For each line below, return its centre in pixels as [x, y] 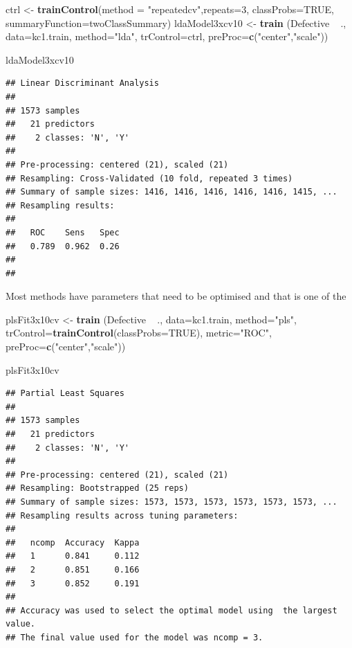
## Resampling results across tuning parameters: [122, 515]
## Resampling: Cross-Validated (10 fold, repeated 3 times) [149, 178]
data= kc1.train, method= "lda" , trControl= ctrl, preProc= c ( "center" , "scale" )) [167, 36]
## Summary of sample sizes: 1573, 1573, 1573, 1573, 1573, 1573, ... [172, 502]
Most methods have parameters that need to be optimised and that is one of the [176, 296]
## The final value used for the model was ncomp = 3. [135, 637]
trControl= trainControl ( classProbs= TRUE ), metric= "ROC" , [139, 333]
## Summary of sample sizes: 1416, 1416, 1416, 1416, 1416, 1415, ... [172, 192]
